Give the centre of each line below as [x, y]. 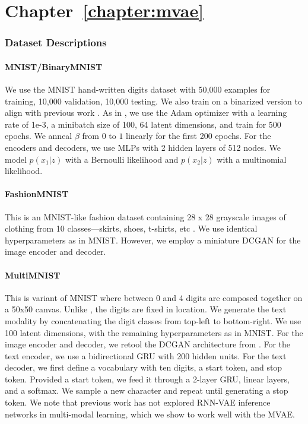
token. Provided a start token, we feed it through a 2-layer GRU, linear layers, [147, 379]
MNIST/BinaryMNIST [54, 66]
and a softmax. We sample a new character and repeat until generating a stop [147, 390]
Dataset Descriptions [56, 42]
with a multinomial [252, 159]
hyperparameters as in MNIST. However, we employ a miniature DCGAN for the [153, 240]
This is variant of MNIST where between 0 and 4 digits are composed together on [154, 297]
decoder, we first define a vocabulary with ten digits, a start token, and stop [144, 367]
